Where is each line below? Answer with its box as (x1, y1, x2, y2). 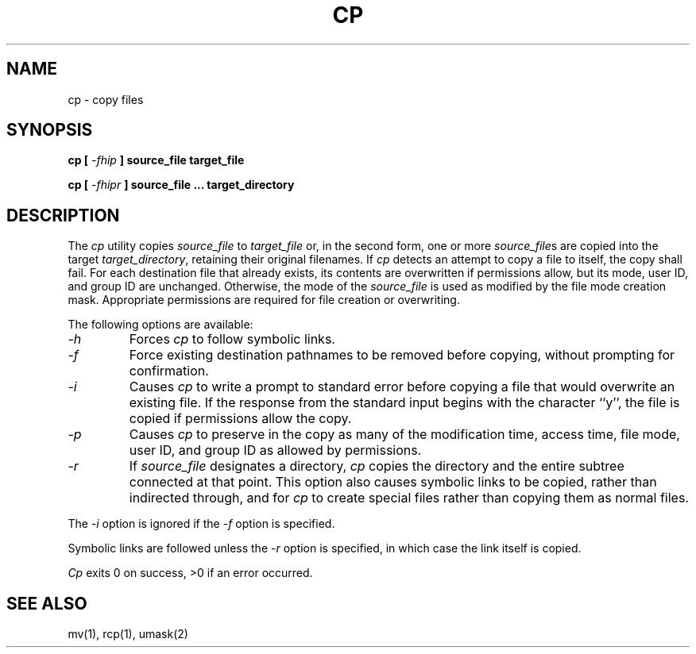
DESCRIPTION (6, 205, 120, 225)
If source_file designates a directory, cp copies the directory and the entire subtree (129, 458, 624, 475)
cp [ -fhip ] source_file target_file (68, 153, 245, 167)
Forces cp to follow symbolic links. (129, 331, 335, 348)
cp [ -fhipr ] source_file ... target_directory (68, 178, 295, 192)
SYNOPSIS (6, 120, 93, 140)
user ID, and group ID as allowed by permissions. (129, 442, 422, 459)
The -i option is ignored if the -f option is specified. (68, 517, 335, 531)
